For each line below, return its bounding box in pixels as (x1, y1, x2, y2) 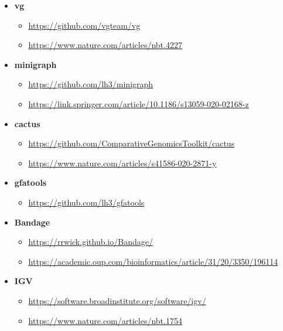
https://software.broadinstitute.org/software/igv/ (28, 294, 206, 306)
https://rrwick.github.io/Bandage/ (28, 236, 153, 248)
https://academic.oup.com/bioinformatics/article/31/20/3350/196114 (28, 255, 278, 267)
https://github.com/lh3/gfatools (28, 196, 145, 208)
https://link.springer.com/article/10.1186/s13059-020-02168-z (28, 97, 249, 110)
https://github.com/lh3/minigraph (28, 78, 154, 90)
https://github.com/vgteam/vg (28, 19, 141, 31)
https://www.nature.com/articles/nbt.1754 (28, 314, 182, 326)
